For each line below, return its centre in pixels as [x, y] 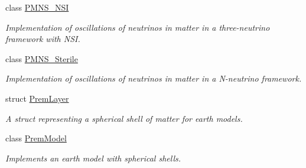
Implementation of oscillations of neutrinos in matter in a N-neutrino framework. [154, 78]
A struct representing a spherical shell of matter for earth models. [124, 118]
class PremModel [36, 138]
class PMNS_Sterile [42, 58]
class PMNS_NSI [37, 7]
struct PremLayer [37, 98]
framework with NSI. [43, 39]
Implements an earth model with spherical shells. [93, 158]
